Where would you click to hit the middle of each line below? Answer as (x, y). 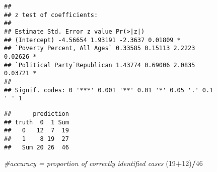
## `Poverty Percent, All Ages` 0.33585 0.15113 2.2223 (100, 48)
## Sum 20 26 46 (37, 147)
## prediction (37, 114)
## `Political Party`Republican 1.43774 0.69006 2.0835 (100, 65)
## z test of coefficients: (51, 15)
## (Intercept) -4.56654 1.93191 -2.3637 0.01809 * (92, 40)
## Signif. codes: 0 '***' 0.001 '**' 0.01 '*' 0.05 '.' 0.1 (109, 90)
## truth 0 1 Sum (37, 122)
